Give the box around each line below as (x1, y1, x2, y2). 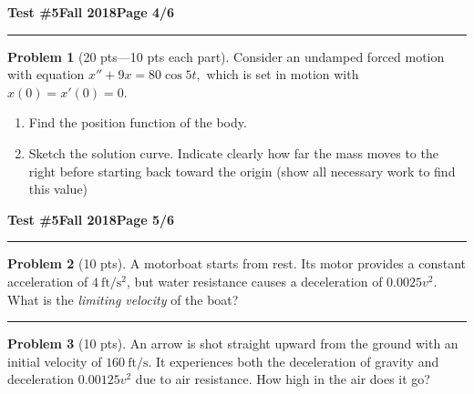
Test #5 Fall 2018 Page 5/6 (7, 209, 175, 228)
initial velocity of (7, 351, 102, 370)
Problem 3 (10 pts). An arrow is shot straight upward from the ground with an (7, 334, 459, 353)
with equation (7, 65, 85, 84)
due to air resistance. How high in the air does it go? (135, 369, 430, 389)
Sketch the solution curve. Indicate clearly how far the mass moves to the (28, 143, 438, 162)
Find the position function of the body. (28, 113, 247, 132)
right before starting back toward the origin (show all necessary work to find (28, 161, 456, 180)
